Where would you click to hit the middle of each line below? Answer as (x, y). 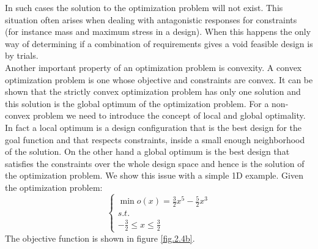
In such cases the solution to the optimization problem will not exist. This (144, 7)
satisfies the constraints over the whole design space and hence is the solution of (155, 163)
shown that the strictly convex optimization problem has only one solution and (153, 91)
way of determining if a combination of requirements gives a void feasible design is (159, 43)
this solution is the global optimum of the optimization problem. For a (137, 103)
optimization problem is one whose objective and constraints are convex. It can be (159, 79)
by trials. (22, 55)
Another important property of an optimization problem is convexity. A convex (153, 67)
